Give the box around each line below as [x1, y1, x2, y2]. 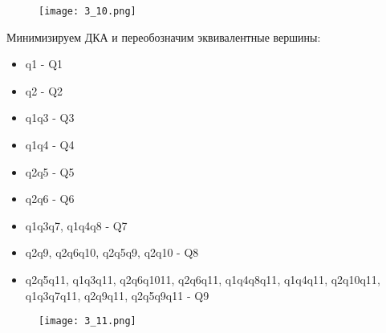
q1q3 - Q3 [25, 109, 75, 126]
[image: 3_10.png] [39, 6, 136, 17]
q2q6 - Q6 [25, 190, 75, 207]
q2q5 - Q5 [25, 163, 75, 180]
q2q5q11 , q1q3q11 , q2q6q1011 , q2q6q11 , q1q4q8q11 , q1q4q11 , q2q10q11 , [25, 271, 380, 287]
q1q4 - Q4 [25, 136, 75, 153]
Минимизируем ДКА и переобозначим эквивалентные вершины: [6, 28, 321, 45]
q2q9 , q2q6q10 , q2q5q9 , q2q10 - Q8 [25, 244, 199, 261]
